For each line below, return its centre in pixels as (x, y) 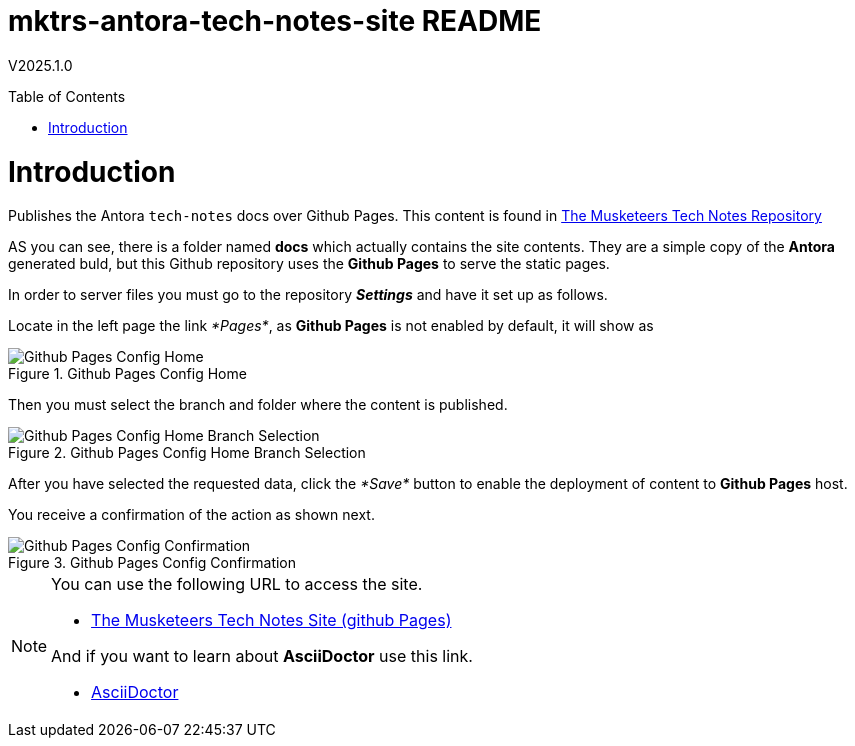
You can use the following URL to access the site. (237, 584)
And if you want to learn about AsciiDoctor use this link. (262, 656)
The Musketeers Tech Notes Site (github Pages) (271, 620)
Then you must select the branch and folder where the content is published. (258, 405)
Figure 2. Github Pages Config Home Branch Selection (187, 453)
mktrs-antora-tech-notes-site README (275, 21)
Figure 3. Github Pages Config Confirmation (152, 563)
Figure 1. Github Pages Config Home (127, 374)
